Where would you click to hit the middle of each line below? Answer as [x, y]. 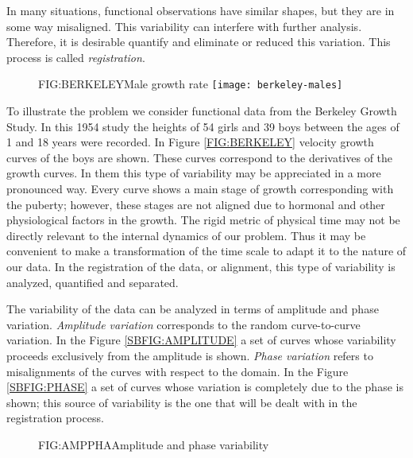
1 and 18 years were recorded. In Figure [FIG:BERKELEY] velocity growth [190, 142]
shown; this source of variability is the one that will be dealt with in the [182, 402]
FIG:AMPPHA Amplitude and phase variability [154, 444]
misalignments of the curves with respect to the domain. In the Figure [178, 371]
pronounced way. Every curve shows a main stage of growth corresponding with [200, 188]
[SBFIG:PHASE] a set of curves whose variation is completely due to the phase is [205, 387]
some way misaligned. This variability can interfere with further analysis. [184, 26]
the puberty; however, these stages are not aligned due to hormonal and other [196, 204]
